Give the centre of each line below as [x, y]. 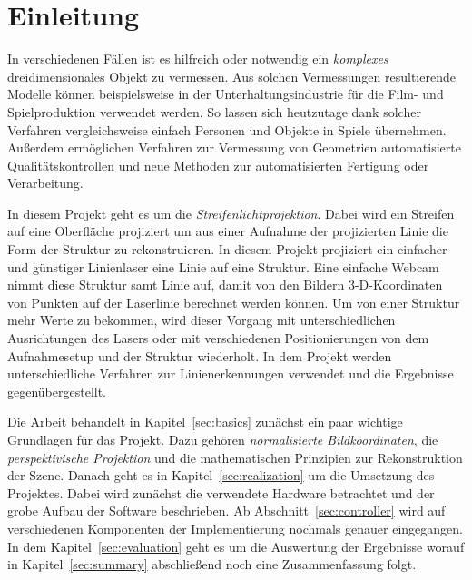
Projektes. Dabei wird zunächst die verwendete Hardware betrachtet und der [221, 492]
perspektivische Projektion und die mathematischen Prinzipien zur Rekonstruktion [235, 457]
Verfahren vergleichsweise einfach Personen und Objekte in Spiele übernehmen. [227, 129]
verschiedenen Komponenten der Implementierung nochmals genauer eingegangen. [235, 528]
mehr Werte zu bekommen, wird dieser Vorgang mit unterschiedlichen [202, 320]
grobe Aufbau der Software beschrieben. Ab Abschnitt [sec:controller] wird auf [226, 511]
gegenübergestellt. [57, 391]
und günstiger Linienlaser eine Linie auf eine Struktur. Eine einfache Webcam [223, 266]
